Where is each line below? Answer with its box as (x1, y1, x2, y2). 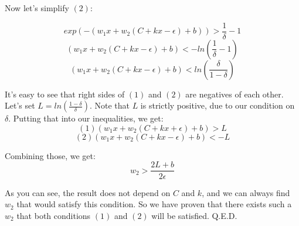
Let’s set (5, 99, 35, 112)
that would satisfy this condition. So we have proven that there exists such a (16, 198, 292, 210)
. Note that (89, 99, 130, 112)
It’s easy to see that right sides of (5, 87, 125, 100)
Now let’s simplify (5, 2, 69, 14)
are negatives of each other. (185, 87, 284, 100)
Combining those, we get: (5, 149, 96, 161)
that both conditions (16, 209, 91, 221)
